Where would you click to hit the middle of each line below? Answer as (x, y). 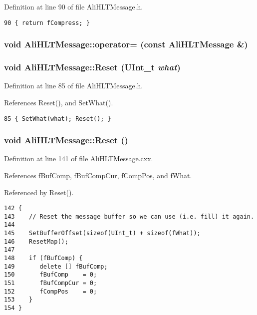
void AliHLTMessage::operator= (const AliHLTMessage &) (126, 44)
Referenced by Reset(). (39, 192)
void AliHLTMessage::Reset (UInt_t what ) (92, 67)
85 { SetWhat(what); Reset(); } (58, 119)
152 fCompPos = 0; (51, 291)
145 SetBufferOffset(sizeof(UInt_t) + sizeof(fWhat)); (102, 233)
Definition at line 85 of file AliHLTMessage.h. (74, 86)
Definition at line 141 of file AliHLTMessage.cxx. (79, 158)
